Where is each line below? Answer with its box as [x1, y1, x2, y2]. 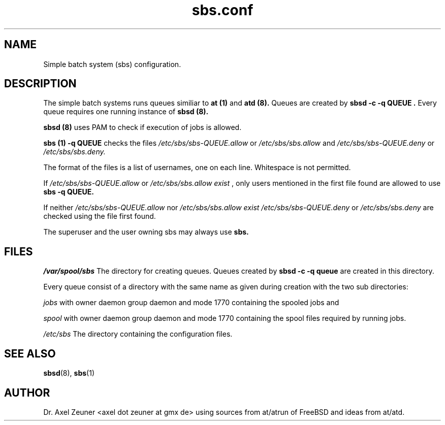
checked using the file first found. [43, 212, 156, 221]
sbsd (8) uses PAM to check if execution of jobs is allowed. [43, 123, 242, 132]
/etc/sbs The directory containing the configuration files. [43, 330, 233, 339]
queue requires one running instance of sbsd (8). [43, 107, 209, 116]
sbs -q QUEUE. [43, 187, 94, 197]
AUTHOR [4, 386, 50, 399]
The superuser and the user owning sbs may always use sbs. [43, 227, 249, 237]
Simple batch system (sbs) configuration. [43, 59, 181, 69]
